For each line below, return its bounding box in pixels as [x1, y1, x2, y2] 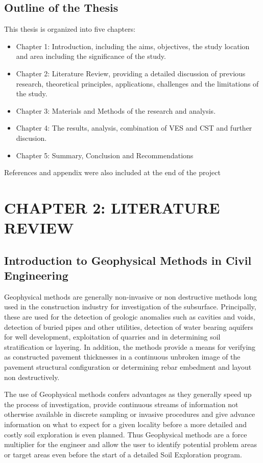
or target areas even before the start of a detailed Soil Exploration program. [4, 449, 242, 459]
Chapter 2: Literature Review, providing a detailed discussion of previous [16, 68, 246, 78]
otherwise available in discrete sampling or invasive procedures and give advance [4, 409, 255, 419]
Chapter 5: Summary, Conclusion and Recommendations [16, 150, 194, 160]
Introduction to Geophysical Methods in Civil [4, 252, 252, 268]
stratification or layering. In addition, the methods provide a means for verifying [4, 341, 256, 352]
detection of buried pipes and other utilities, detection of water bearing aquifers [4, 321, 253, 332]
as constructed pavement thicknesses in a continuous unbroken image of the [4, 351, 241, 362]
